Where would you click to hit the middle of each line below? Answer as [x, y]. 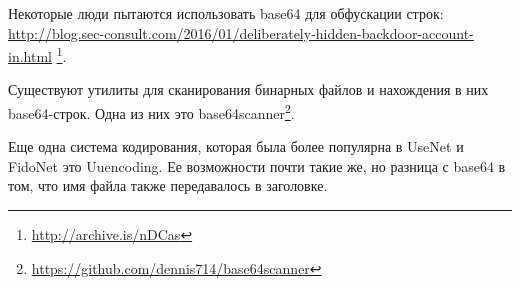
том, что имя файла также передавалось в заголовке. [168, 185]
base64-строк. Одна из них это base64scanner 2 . [151, 111]
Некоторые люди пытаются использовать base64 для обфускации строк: [226, 13]
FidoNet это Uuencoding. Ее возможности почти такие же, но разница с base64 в [257, 165]
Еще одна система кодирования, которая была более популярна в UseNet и [236, 146]
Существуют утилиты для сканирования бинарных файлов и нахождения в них [248, 89]
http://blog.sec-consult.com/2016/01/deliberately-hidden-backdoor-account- [241, 32]
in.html [30, 55]
